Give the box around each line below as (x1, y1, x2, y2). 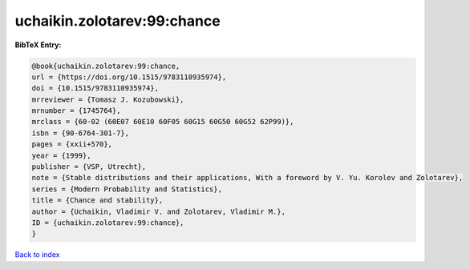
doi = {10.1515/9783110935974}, (31, 84, 160, 93)
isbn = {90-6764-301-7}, (31, 128, 130, 138)
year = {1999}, (31, 151, 91, 160)
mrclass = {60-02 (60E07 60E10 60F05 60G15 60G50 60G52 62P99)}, (31, 117, 294, 126)
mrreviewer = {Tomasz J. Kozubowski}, (31, 94, 184, 104)
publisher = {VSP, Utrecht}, (31, 163, 147, 171)
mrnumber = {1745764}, (31, 106, 121, 115)
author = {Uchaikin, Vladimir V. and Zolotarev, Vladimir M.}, (31, 207, 286, 216)
